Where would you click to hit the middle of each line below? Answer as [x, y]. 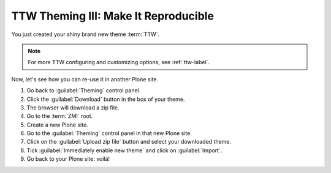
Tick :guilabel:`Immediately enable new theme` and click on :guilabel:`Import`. [124, 150]
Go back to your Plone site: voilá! [68, 159]
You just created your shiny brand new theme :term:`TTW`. [86, 34]
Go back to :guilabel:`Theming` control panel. [84, 90]
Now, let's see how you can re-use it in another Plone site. [85, 79]
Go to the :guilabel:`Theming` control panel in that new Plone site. [109, 133]
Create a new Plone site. [57, 125]
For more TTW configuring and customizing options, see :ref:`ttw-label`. [119, 62]
